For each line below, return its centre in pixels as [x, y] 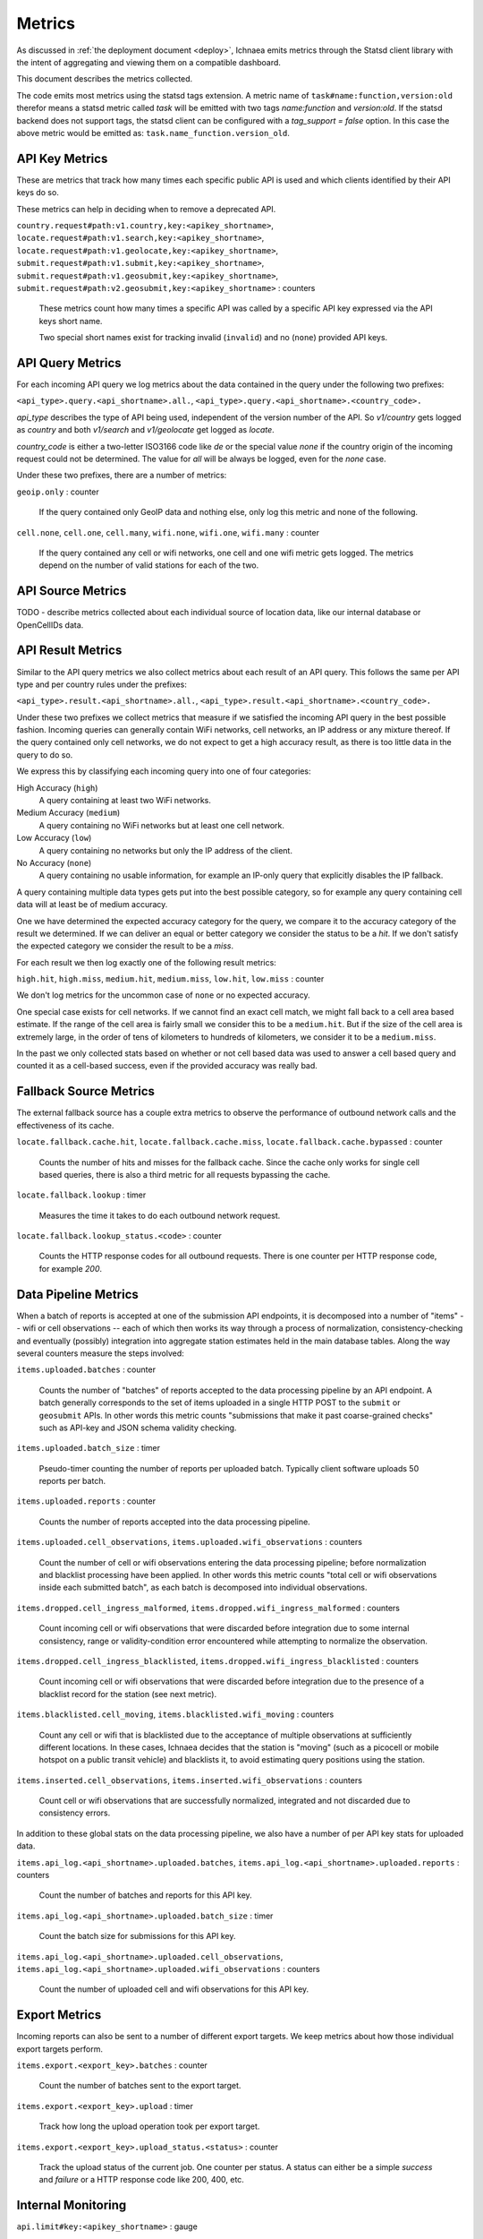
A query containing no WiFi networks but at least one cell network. [162, 825]
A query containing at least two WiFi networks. [125, 801]
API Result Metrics [69, 651]
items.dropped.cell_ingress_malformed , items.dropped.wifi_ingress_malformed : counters [208, 1608]
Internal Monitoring [72, 2205]
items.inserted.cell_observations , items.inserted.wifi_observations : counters [189, 1780]
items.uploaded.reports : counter [86, 1501]
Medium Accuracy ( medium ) [68, 813]
